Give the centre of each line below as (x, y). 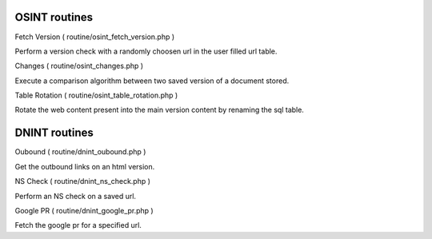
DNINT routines (54, 133)
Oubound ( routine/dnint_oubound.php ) (80, 152)
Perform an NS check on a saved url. (75, 196)
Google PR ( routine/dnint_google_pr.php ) (84, 210)
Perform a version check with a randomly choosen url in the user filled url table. (146, 51)
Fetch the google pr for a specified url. (78, 225)
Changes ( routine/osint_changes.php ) (79, 66)
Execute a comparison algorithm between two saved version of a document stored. (152, 81)
